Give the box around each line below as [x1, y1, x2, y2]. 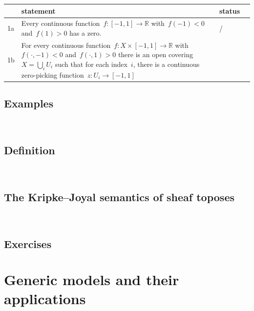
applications [4, 289, 86, 309]
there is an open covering [118, 49, 193, 60]
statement [21, 5, 56, 16]
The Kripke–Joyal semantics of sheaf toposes [4, 189, 234, 204]
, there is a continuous [133, 59, 200, 69]
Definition [4, 143, 55, 158]
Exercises [4, 236, 52, 251]
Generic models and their [4, 270, 179, 290]
